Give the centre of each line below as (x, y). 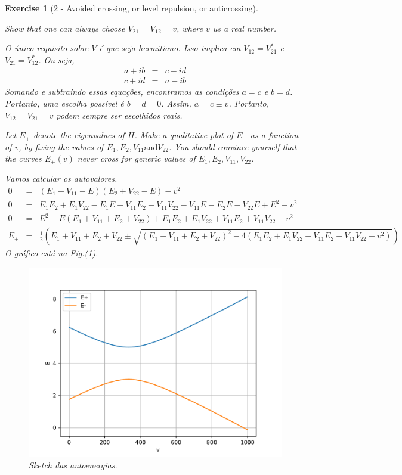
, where (190, 28)
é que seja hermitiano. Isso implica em (170, 48)
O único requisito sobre (47, 48)
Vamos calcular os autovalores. (61, 178)
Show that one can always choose (65, 28)
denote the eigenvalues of (79, 135)
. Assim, (176, 103)
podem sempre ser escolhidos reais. (119, 115)
